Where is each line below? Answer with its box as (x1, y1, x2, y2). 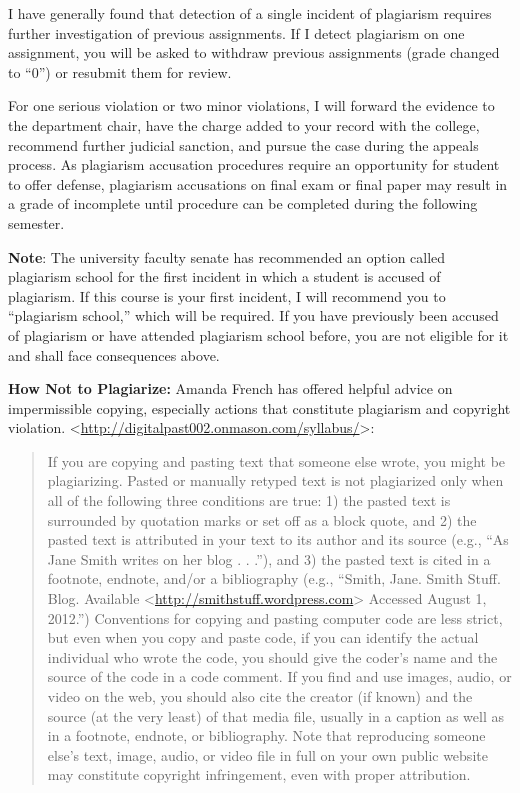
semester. (8, 212, 65, 233)
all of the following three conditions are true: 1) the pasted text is (47, 490, 451, 511)
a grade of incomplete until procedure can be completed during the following (8, 193, 478, 214)
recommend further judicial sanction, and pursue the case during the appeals (8, 134, 479, 155)
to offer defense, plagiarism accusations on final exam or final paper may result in (8, 173, 508, 194)
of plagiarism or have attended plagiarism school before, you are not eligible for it (8, 324, 509, 345)
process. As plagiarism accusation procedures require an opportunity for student (8, 154, 500, 175)
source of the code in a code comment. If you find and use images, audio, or (47, 666, 512, 687)
